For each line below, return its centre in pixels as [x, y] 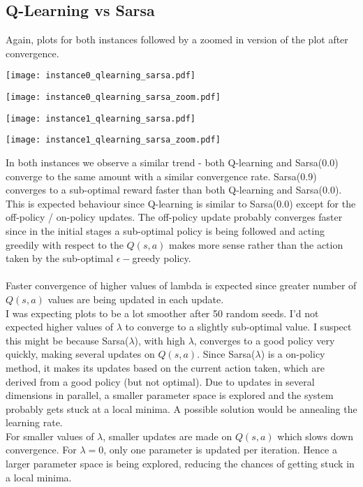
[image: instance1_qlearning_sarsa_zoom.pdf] [113, 140]
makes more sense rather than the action [256, 244]
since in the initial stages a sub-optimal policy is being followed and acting [165, 230]
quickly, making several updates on [80, 354]
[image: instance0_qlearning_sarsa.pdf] [101, 76]
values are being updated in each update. [136, 299]
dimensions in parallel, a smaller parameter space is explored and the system [170, 395]
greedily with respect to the [65, 244]
